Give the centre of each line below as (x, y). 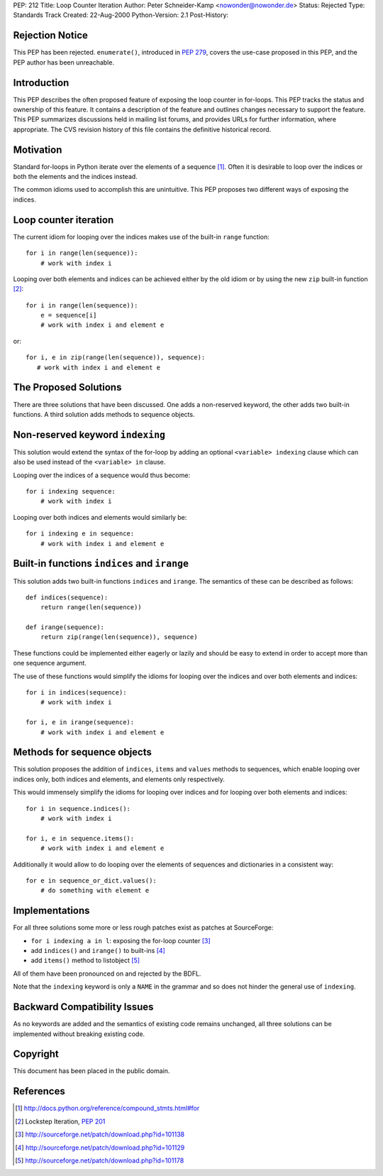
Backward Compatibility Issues (83, 1007)
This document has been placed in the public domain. (91, 1071)
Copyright (36, 1054)
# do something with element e (95, 891)
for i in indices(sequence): (76, 693)
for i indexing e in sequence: (80, 534)
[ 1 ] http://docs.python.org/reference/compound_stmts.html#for (107, 1109)
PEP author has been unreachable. (64, 62)
